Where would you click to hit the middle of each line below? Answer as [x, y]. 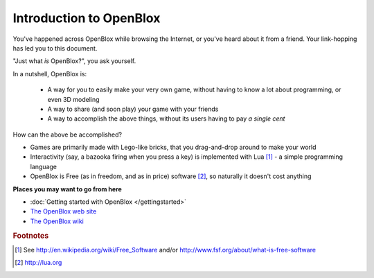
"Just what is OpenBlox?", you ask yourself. [74, 61]
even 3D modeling [73, 99]
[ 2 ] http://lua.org [38, 263]
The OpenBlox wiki [57, 221]
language [43, 166]
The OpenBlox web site [63, 211]
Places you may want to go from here [68, 189]
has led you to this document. [55, 48]
